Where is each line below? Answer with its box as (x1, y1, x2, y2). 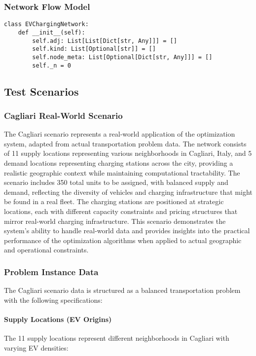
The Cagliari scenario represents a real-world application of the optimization (4, 129, 235, 139)
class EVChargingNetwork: (4, 21, 89, 28)
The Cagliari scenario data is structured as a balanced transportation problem (4, 285, 241, 295)
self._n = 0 (32, 62, 72, 69)
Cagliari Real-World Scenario (4, 109, 123, 121)
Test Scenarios (4, 83, 79, 99)
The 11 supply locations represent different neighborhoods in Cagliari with (4, 333, 229, 343)
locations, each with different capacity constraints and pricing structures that (4, 206, 238, 216)
